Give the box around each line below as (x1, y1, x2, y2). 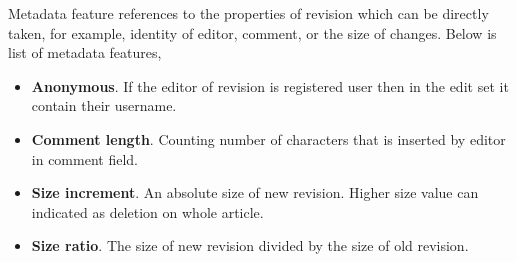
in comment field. (31, 148, 138, 169)
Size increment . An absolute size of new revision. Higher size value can (31, 182, 479, 203)
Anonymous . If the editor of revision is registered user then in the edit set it (31, 75, 509, 96)
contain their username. (31, 95, 177, 116)
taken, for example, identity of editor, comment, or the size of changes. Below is (8, 22, 497, 43)
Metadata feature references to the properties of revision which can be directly (8, 3, 489, 23)
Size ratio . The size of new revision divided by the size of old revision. (31, 235, 469, 256)
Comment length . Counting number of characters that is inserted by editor (31, 128, 506, 149)
